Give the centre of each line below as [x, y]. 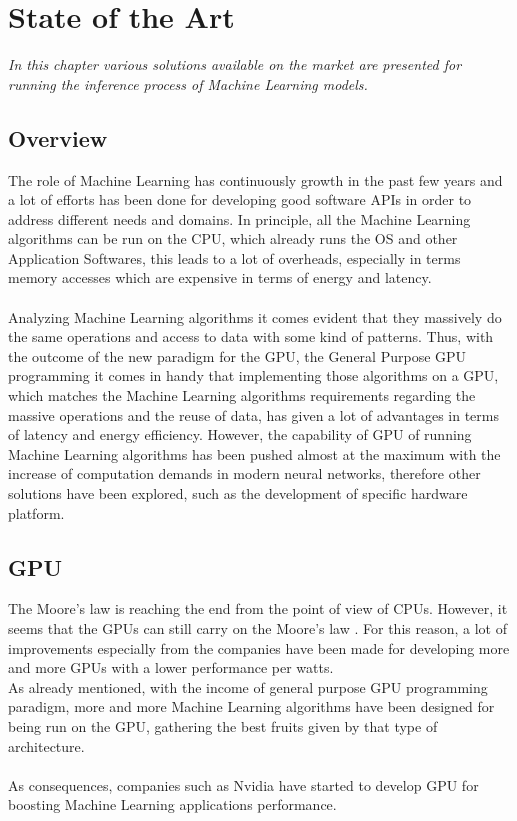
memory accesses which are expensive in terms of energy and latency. [220, 277]
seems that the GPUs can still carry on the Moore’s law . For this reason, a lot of [257, 628]
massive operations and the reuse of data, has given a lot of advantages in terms [254, 414]
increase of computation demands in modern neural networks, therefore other [244, 473]
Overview [58, 137]
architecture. [46, 745]
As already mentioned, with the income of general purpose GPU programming [248, 686]
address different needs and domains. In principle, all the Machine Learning [239, 218]
